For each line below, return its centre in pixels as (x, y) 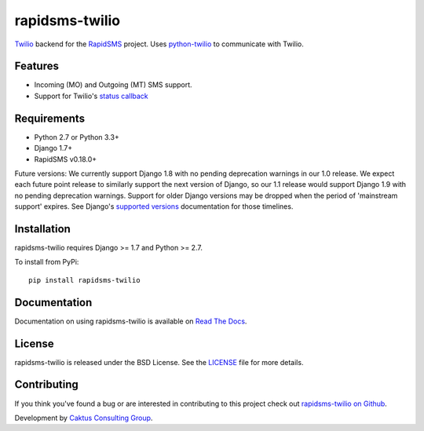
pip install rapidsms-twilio (84, 280)
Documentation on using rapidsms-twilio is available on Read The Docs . (131, 321)
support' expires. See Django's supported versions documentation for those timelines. (154, 206)
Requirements (50, 118)
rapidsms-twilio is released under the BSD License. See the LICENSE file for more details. (159, 362)
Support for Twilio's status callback (91, 96)
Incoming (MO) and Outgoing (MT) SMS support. (113, 85)
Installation (42, 229)
